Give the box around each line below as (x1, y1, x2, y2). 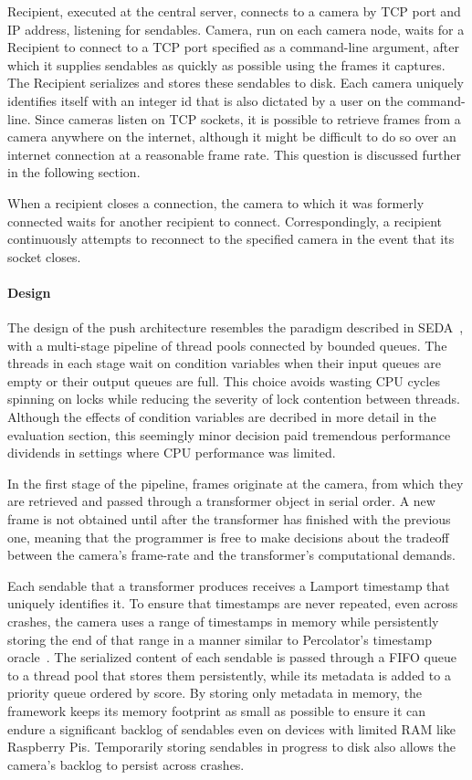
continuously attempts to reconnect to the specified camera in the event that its (7, 229, 455, 248)
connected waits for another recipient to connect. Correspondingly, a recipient (7, 211, 443, 230)
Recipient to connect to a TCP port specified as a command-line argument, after (7, 37, 459, 57)
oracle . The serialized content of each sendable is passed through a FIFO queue (7, 648, 457, 667)
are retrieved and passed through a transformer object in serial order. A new (7, 491, 435, 511)
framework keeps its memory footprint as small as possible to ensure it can (7, 701, 426, 720)
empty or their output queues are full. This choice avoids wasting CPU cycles (7, 371, 440, 390)
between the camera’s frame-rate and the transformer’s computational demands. (7, 545, 456, 564)
